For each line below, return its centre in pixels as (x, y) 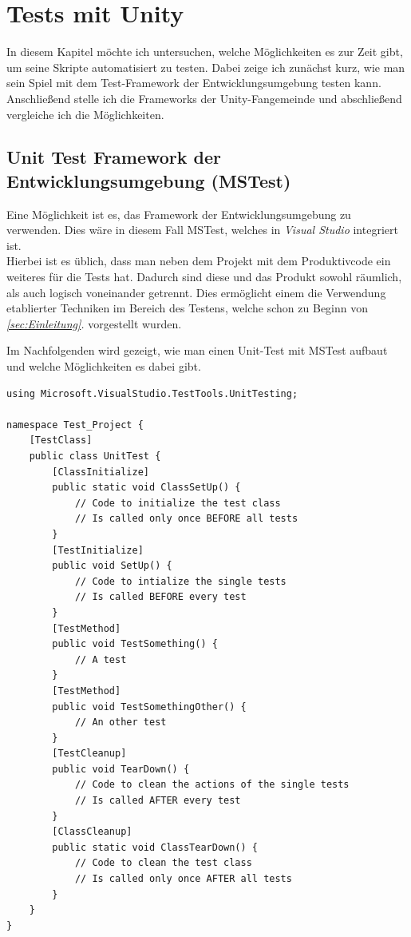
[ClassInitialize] (101, 472)
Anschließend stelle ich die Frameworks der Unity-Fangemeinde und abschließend (204, 98)
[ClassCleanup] (92, 832)
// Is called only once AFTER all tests (183, 879)
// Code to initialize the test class (178, 503)
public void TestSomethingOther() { (149, 707)
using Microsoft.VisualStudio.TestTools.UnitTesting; (152, 393)
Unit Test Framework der (114, 157)
